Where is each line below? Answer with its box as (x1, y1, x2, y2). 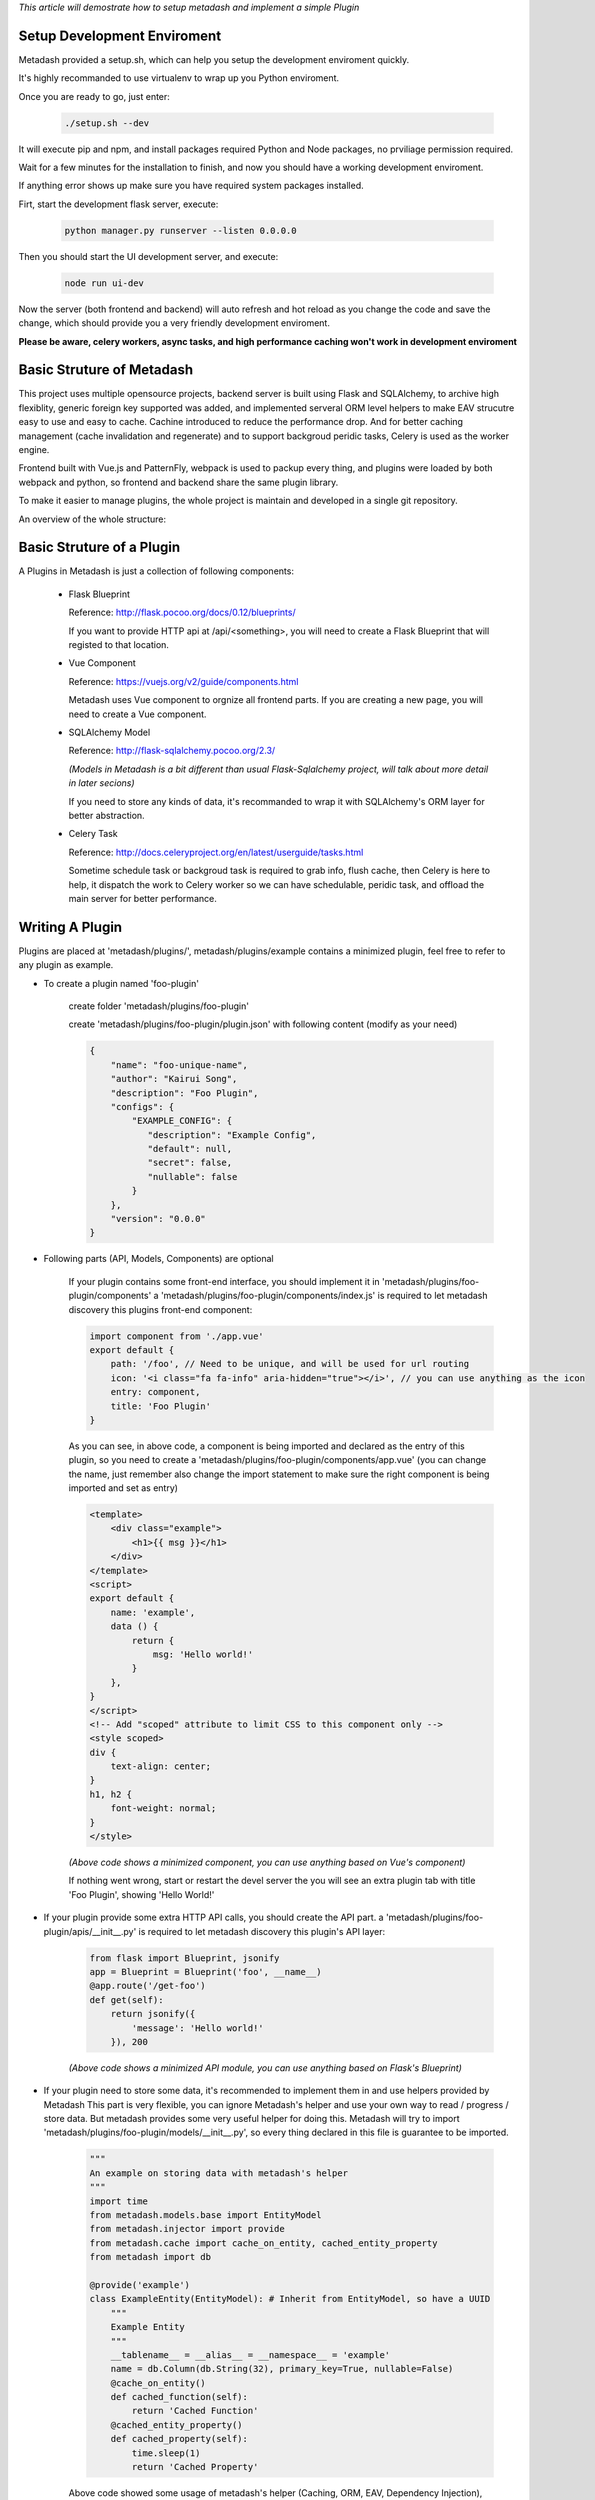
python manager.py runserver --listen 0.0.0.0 (64, 225, 297, 236)
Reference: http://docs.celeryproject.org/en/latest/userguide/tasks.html (68, 846, 364, 858)
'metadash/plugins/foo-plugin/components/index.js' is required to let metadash (160, 1290, 488, 1302)
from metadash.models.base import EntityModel (89, 2210, 322, 2221)
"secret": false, (147, 1157, 233, 1169)
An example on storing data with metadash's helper (89, 2167, 349, 2179)
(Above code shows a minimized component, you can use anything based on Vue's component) (68, 1856, 466, 1869)
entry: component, (110, 1386, 201, 1398)
